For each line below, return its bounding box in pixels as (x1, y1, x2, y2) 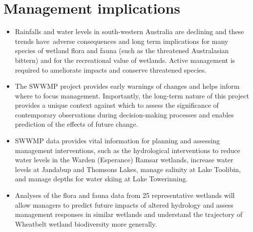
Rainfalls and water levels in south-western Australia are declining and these (15, 26, 244, 37)
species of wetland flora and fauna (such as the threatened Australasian (15, 45, 229, 56)
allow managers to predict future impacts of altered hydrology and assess (15, 199, 233, 210)
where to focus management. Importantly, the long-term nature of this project (15, 90, 249, 100)
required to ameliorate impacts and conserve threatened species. (15, 64, 207, 75)
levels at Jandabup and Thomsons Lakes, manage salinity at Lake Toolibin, (15, 164, 241, 174)
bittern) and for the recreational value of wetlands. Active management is (15, 55, 235, 65)
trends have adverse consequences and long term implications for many (15, 36, 229, 46)
